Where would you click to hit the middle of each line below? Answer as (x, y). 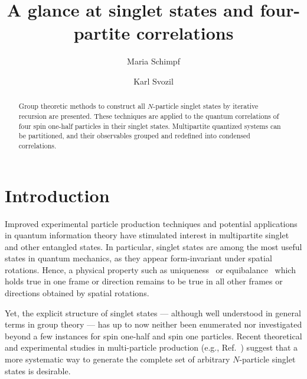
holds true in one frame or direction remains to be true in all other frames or (144, 281)
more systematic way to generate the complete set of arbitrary (117, 359)
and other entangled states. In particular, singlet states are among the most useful (153, 246)
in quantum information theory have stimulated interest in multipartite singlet (147, 235)
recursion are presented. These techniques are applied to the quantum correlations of (149, 116)
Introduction (57, 195)
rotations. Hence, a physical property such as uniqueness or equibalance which (150, 269)
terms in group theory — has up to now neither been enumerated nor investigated (153, 324)
